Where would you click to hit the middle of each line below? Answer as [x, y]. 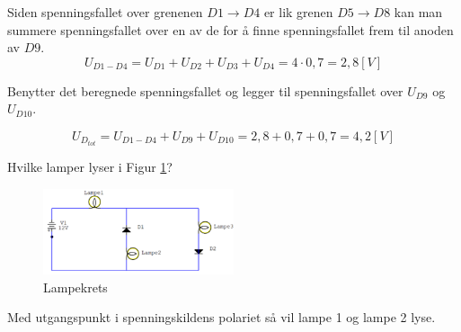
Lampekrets [75, 287]
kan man [418, 12]
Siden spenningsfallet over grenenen [105, 12]
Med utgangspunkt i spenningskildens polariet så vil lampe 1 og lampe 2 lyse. [222, 317]
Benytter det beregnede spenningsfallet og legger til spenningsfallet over [205, 90]
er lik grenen [298, 12]
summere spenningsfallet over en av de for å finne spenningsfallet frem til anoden [230, 29]
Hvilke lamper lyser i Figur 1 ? [90, 167]
